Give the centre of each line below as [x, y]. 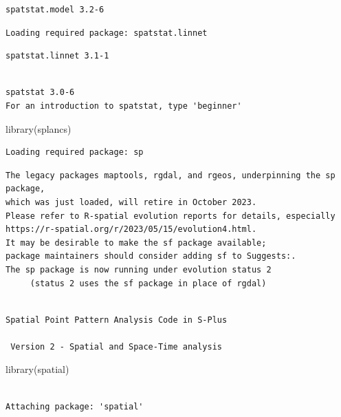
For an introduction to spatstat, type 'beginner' [124, 106]
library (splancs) [38, 128]
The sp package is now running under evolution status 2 [139, 269]
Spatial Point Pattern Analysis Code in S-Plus [117, 320]
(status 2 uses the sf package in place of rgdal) [148, 283]
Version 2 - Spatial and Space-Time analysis [116, 346]
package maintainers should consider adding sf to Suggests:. [151, 256]
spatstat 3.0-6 [40, 93]
